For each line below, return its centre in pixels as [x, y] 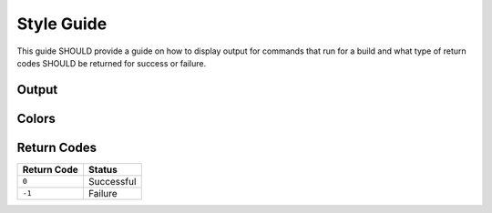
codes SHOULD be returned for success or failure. [112, 63]
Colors [36, 118]
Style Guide [62, 24]
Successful [112, 181]
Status [102, 169]
